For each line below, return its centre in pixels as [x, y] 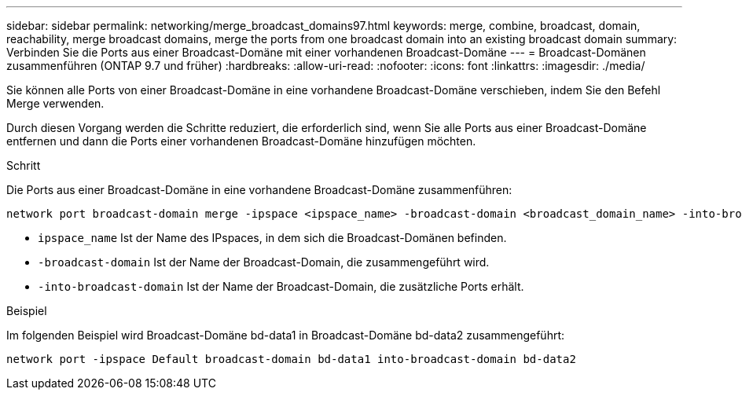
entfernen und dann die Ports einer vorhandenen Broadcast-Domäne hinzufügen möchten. [241, 141]
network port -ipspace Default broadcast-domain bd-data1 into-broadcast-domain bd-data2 [291, 359]
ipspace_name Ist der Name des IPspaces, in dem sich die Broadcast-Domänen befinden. [272, 238]
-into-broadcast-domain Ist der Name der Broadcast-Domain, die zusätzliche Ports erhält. [281, 286]
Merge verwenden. [55, 103]
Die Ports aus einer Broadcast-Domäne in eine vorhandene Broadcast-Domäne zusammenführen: [259, 190]
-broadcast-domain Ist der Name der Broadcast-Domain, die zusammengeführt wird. [264, 262]
